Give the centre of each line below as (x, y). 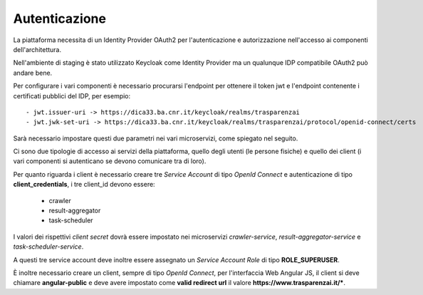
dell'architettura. (37, 49)
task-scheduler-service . (48, 247)
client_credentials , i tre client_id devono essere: (84, 185)
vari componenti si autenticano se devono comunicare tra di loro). (110, 161)
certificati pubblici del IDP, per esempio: (72, 95)
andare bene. (33, 73)
